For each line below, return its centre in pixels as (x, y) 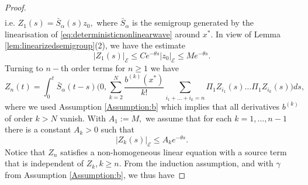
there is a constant (38, 129)
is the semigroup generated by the (193, 22)
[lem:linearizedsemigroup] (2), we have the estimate (95, 45)
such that (117, 129)
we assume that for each (189, 118)
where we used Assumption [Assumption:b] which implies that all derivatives (142, 106)
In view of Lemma (248, 34)
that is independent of (44, 163)
